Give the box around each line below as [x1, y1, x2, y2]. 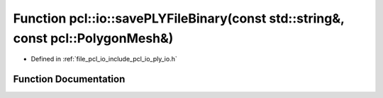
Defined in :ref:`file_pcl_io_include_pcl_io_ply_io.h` [30, 55, 177, 63]
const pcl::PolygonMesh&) [13, 30, 174, 46]
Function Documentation [13, 73, 126, 85]
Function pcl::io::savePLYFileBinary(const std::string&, [13, 11, 345, 26]
